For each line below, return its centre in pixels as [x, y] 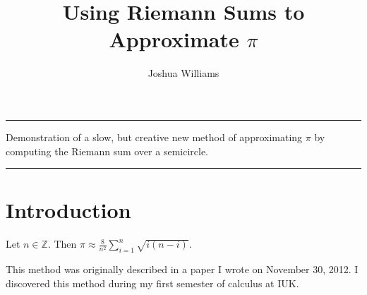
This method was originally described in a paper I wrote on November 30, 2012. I [182, 269]
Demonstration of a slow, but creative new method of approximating [154, 137]
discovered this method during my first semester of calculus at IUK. [152, 283]
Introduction [68, 210]
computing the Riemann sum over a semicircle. [107, 151]
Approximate [174, 39]
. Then [62, 244]
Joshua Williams [183, 73]
